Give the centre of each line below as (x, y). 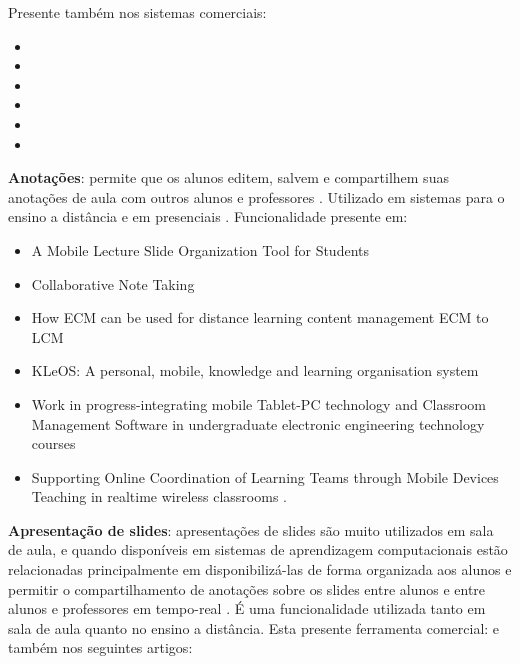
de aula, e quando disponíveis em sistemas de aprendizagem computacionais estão (258, 549)
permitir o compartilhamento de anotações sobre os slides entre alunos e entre (247, 588)
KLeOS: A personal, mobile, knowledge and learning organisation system (255, 370)
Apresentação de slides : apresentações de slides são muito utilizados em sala (251, 529)
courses (53, 443)
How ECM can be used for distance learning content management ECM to (260, 317)
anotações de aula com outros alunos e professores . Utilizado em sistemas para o (256, 196)
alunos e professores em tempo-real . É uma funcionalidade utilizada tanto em (247, 608)
